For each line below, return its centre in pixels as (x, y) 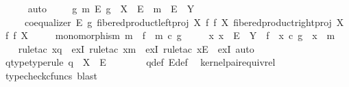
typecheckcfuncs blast (51, 75)
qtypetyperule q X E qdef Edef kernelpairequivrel (140, 62)
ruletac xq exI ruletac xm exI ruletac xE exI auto (136, 48)
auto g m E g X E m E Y (111, 8)
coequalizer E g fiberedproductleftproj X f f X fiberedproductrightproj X (184, 22)
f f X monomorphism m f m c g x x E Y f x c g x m (170, 35)
